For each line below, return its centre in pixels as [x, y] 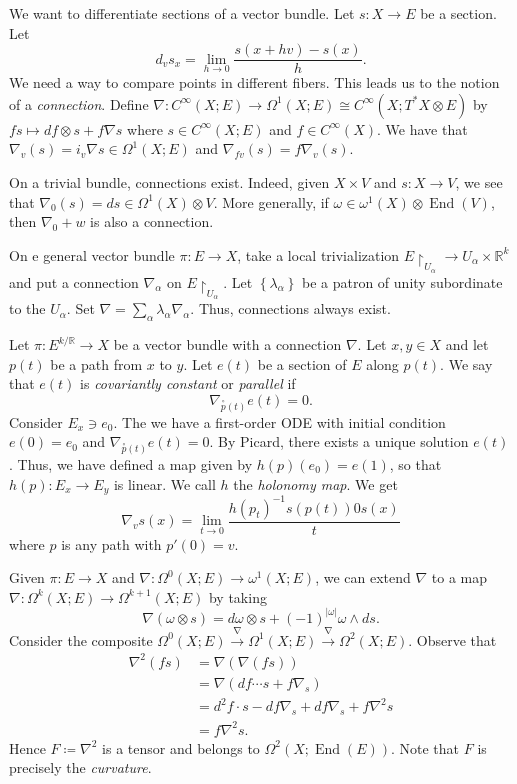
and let [467, 344]
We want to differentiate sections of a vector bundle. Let [182, 13]
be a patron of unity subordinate [402, 281]
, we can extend [363, 577]
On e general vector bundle [92, 254]
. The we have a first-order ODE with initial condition [279, 421]
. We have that [422, 128]
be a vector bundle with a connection [227, 344]
